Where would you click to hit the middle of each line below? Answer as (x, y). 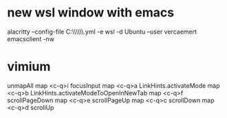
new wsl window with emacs (90, 13)
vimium (29, 67)
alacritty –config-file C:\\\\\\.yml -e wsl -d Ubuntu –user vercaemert (102, 32)
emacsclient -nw (31, 38)
